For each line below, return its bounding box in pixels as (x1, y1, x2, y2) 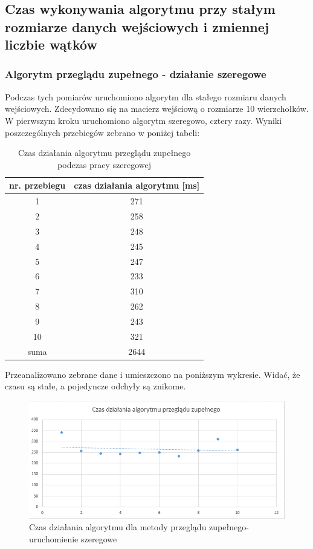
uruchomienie (29, 532, 79, 545)
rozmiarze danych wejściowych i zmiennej (5, 17, 269, 36)
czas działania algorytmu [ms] (74, 179, 200, 192)
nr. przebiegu (9, 179, 66, 192)
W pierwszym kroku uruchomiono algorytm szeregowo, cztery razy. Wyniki (5, 114, 282, 126)
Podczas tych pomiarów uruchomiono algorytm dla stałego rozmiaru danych (5, 90, 286, 103)
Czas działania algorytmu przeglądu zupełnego (18, 146, 191, 159)
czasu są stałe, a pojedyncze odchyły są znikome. (5, 380, 186, 392)
